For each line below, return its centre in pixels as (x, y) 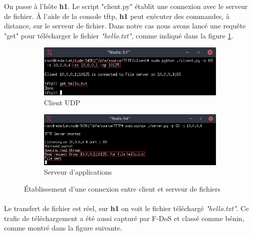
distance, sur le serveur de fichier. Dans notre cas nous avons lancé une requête (125, 26)
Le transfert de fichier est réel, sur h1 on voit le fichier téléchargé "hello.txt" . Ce (126, 208)
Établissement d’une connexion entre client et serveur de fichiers (122, 188)
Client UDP (62, 102)
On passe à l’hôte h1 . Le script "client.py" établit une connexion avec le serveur (126, 6)
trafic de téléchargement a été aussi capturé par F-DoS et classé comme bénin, (124, 218)
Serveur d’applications (78, 172)
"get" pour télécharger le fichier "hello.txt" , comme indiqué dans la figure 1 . (119, 35)
